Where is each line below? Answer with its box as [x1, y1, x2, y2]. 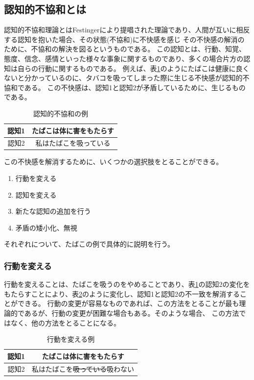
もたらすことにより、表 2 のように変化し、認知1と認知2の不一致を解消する [4, 288, 240, 299]
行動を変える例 [46, 334, 95, 344]
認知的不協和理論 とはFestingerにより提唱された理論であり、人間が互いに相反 [4, 25, 250, 35]
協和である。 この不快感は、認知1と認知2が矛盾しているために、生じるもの [4, 82, 246, 92]
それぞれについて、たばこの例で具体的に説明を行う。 [4, 239, 175, 249]
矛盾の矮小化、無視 [15, 222, 77, 232]
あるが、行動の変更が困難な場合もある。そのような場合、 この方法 [24, 308, 239, 318]
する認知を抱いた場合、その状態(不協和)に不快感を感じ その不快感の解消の [4, 34, 245, 44]
